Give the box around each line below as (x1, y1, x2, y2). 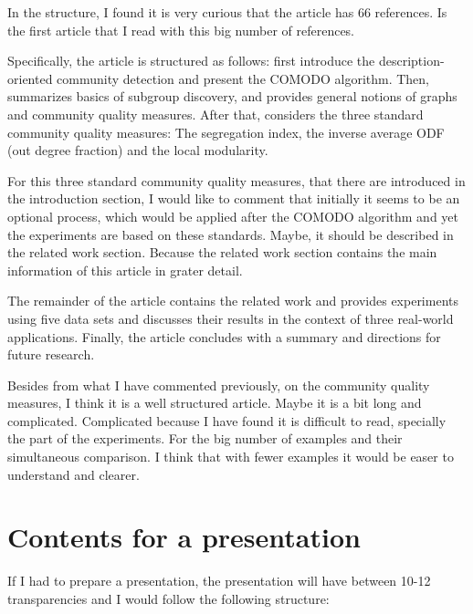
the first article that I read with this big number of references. (7, 20, 355, 39)
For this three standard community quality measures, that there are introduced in (7, 171, 466, 190)
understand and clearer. (7, 464, 140, 484)
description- (378, 51, 445, 70)
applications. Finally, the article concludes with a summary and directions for (7, 327, 441, 346)
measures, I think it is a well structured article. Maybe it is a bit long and (7, 393, 422, 412)
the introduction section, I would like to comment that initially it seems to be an (7, 189, 460, 208)
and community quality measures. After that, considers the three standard (7, 104, 424, 123)
